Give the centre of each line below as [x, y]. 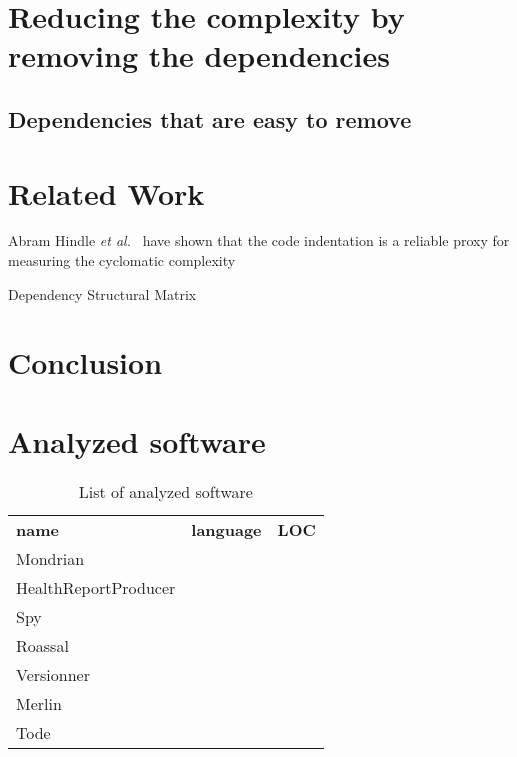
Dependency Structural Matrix [102, 293]
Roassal [42, 645]
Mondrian [50, 558]
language [226, 529]
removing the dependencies [199, 55]
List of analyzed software [165, 491]
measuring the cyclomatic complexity [122, 260]
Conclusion [85, 362]
